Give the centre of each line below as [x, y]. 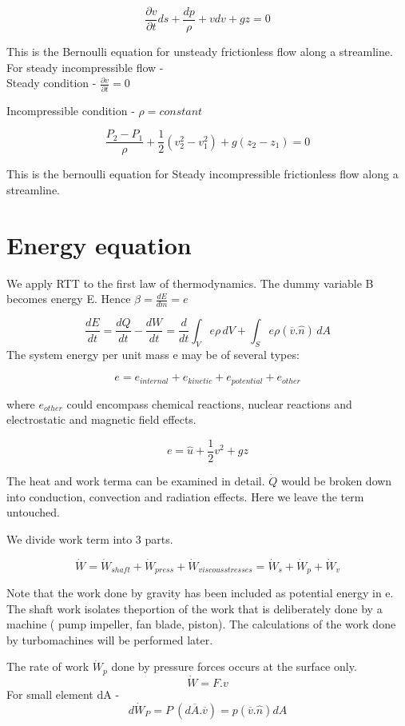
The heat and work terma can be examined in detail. [136, 481]
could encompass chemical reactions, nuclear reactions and [209, 403]
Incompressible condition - [71, 110]
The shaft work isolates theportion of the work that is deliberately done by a [195, 608]
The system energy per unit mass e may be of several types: [153, 354]
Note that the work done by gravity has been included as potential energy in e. [200, 593]
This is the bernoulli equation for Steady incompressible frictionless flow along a [202, 174]
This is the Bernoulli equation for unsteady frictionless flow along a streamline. [200, 52]
